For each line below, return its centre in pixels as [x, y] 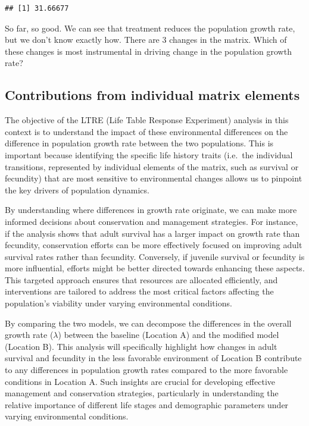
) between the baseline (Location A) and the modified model [168, 335]
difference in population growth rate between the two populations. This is [139, 143]
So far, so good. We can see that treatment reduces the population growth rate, [150, 28]
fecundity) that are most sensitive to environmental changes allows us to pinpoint [154, 178]
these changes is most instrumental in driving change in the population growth [148, 51]
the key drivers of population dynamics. [77, 189]
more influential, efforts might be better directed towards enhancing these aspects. [155, 268]
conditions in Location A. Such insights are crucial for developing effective [140, 381]
